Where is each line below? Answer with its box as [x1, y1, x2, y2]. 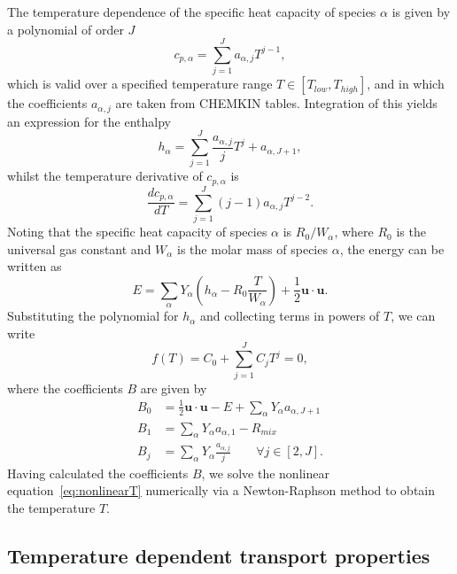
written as [7, 257, 62, 275]
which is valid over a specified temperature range [7, 74, 273, 93]
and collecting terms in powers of [199, 306, 380, 325]
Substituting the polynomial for [7, 306, 179, 325]
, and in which [367, 74, 445, 93]
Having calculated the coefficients [7, 463, 189, 482]
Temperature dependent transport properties [7, 541, 430, 569]
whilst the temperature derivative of [7, 167, 203, 185]
